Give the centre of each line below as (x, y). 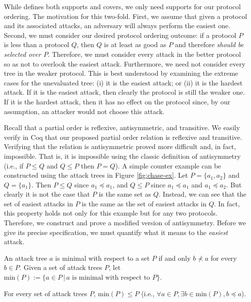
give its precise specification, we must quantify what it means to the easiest (116, 232)
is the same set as (125, 194)
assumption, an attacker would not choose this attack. (84, 111)
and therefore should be (209, 44)
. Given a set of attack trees (61, 267)
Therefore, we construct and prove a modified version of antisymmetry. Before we (125, 223)
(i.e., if (14, 165)
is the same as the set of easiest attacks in (144, 203)
